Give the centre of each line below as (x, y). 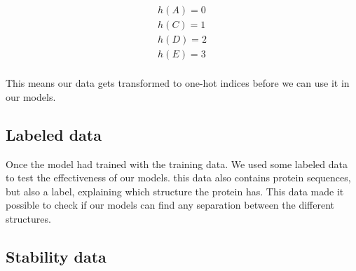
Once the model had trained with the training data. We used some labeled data (177, 164)
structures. (28, 218)
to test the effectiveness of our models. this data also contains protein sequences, (178, 178)
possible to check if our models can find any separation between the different (170, 205)
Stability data (56, 256)
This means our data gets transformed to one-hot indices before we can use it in (178, 83)
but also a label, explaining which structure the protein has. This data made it (175, 191)
